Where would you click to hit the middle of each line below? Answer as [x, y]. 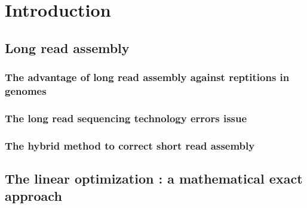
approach [33, 196]
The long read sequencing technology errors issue [126, 118]
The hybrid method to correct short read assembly [130, 145]
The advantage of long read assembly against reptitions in [147, 77]
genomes [26, 91]
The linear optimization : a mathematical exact [154, 178]
